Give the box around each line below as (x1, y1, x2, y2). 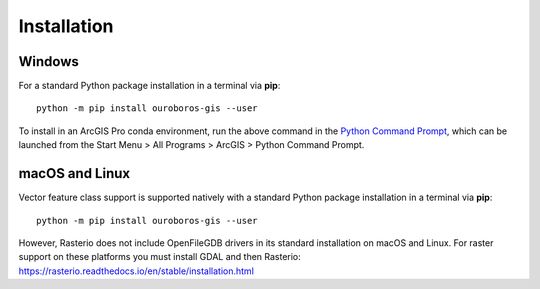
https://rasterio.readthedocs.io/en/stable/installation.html (18, 265, 255, 277)
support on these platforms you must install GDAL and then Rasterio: (18, 251, 302, 263)
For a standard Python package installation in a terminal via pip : (18, 80, 281, 92)
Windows (18, 53, 79, 70)
